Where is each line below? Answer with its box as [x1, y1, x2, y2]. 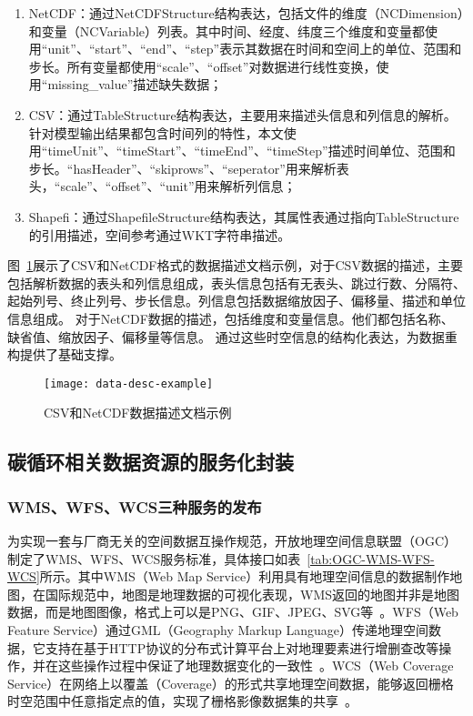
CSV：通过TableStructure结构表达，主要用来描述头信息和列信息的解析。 [28, 105, 457, 124]
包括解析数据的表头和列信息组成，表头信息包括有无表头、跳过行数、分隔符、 [7, 273, 466, 292]
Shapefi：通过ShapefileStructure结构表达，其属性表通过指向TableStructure [28, 207, 459, 226]
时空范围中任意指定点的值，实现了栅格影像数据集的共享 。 [7, 691, 357, 711]
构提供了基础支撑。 [7, 345, 122, 364]
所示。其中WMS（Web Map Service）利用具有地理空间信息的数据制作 [39, 567, 450, 586]
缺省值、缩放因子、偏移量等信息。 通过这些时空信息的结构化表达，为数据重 [7, 327, 458, 346]
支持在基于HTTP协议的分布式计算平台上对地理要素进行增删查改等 [45, 638, 439, 657]
